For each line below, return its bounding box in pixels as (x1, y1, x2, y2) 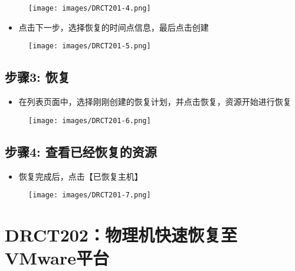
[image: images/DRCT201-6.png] (28, 116, 151, 125)
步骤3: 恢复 (5, 68, 70, 86)
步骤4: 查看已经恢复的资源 (5, 142, 157, 160)
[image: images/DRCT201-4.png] (28, 4, 151, 12)
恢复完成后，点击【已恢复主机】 (18, 170, 143, 182)
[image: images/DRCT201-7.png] (28, 191, 151, 200)
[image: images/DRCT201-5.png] (28, 42, 151, 51)
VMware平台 (5, 246, 109, 270)
